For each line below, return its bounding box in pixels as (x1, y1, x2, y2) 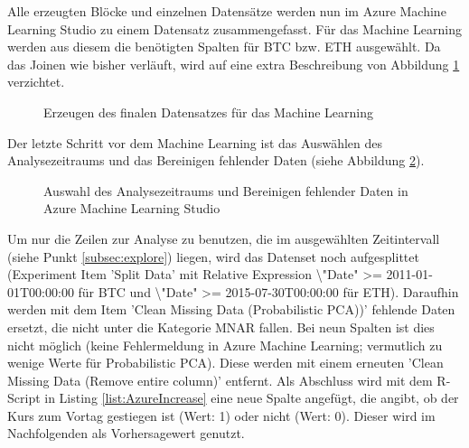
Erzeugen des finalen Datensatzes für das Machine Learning (43, 102, 374, 121)
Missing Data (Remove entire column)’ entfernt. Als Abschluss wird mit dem (7, 370, 433, 389)
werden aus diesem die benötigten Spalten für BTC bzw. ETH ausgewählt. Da (7, 37, 441, 56)
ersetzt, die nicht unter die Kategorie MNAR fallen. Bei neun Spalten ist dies (7, 317, 435, 336)
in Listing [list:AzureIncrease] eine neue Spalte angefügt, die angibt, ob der (44, 388, 459, 407)
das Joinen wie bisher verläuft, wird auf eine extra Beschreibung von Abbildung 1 (7, 54, 460, 73)
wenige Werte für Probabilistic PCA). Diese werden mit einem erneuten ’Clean (7, 353, 444, 372)
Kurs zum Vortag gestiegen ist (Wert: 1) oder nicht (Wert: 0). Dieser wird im (7, 406, 436, 425)
